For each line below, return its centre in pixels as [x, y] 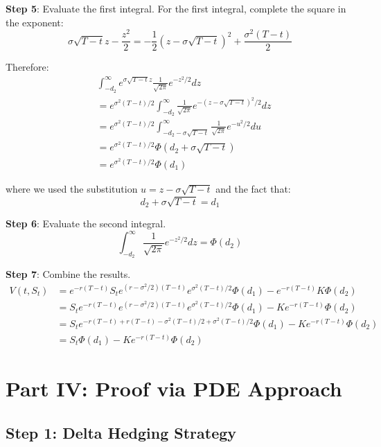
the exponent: [35, 22]
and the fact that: [253, 188]
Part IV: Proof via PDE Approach [174, 388]
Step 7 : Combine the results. [68, 274]
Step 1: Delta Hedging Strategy [121, 432]
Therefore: [27, 67]
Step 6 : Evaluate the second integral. [86, 223]
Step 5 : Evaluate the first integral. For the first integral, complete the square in [176, 8]
